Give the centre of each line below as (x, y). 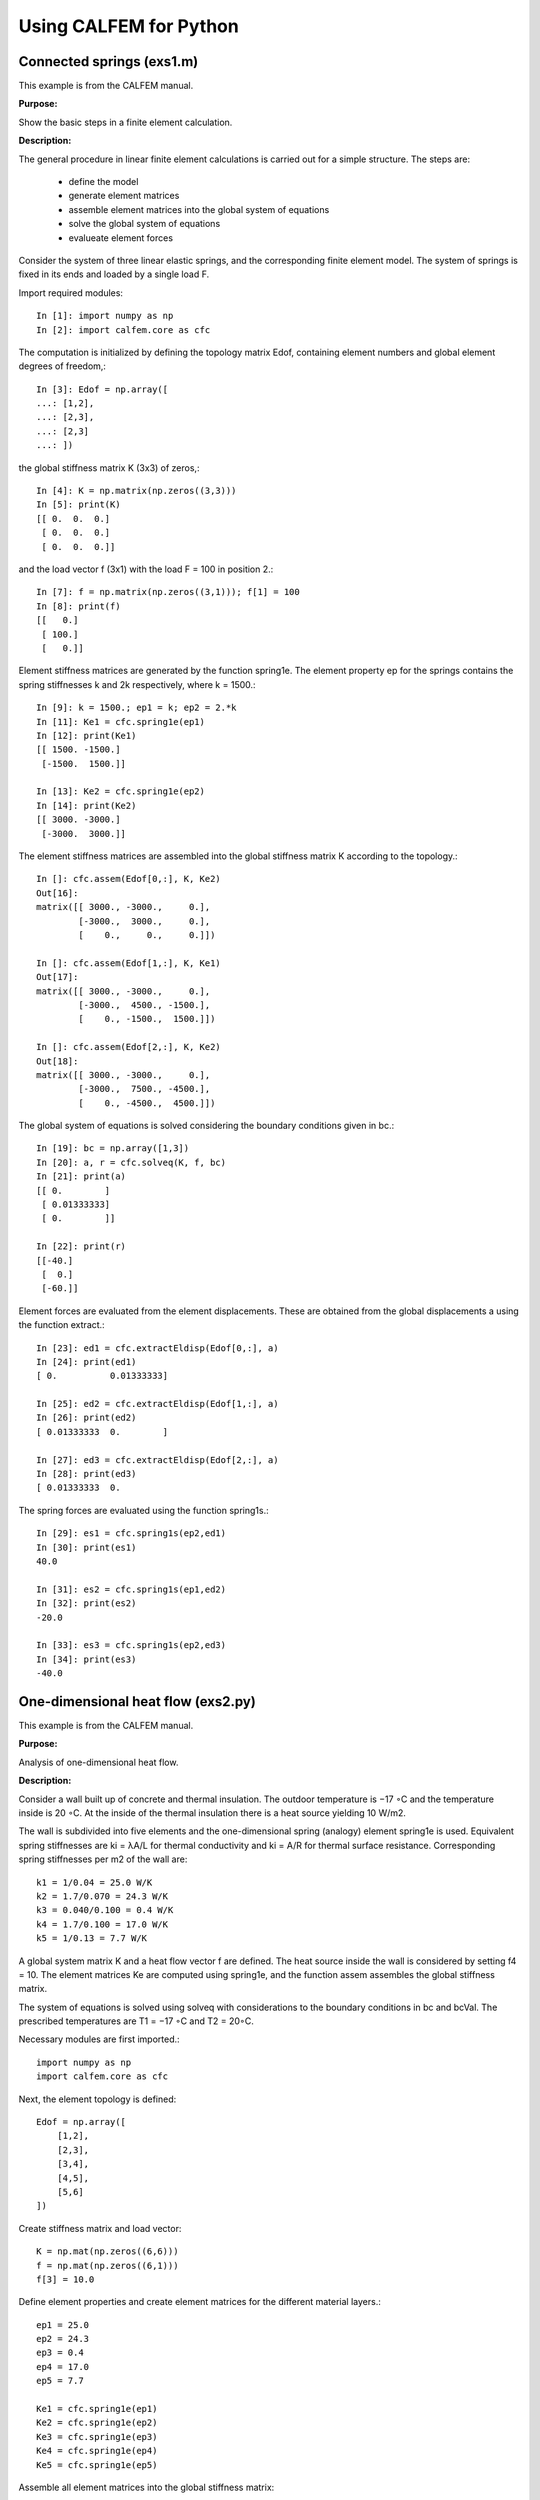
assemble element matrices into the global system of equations (199, 209)
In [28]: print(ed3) (86, 1474)
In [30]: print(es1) (86, 1547)
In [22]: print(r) (81, 1246)
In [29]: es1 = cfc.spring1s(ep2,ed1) (131, 1533)
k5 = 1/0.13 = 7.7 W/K (92, 1938)
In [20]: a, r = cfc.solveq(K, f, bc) (131, 1162)
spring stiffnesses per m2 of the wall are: (103, 1859)
